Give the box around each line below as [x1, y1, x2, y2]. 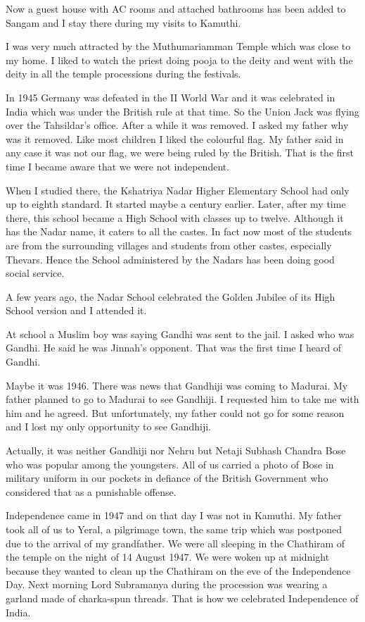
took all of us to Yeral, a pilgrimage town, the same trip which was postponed [6, 522, 342, 536]
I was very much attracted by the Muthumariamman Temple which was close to [6, 39, 351, 54]
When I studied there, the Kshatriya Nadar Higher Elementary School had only [6, 182, 350, 197]
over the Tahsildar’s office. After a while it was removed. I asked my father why [6, 118, 349, 132]
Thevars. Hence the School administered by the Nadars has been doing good [6, 251, 335, 266]
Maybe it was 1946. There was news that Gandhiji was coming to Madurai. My [6, 378, 348, 392]
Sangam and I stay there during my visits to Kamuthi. [6, 15, 241, 30]
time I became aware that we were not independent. [6, 158, 230, 173]
